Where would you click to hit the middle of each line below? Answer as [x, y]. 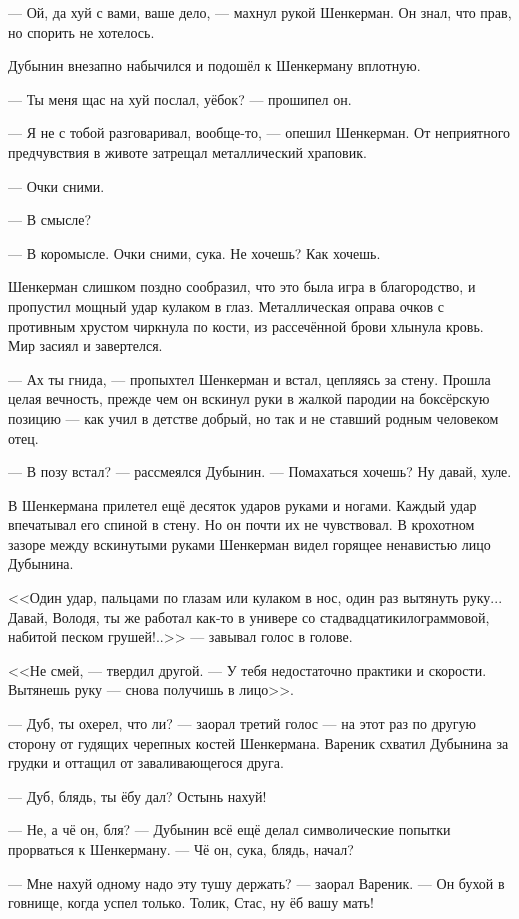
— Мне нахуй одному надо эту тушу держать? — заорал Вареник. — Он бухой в [256, 882]
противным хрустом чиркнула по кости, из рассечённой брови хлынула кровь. [246, 325]
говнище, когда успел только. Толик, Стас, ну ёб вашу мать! [191, 902]
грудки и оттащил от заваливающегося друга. [146, 762]
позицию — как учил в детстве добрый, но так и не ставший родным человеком [253, 417]
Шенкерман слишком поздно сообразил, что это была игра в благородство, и [242, 286]
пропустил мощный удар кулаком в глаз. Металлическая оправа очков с [226, 305]
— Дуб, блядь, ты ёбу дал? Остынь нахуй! [137, 795]
